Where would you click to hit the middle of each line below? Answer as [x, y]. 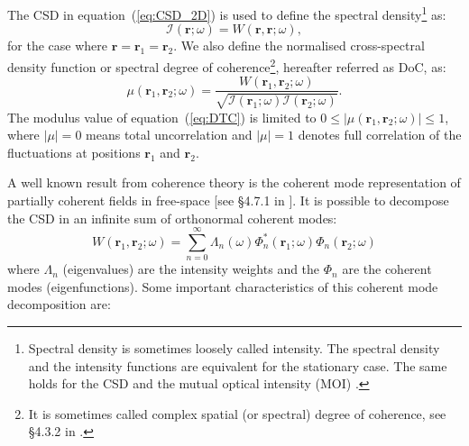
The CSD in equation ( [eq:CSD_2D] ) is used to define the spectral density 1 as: [227, 13]
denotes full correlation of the [380, 135]
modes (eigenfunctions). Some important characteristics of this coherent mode [223, 286]
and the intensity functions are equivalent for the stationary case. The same [238, 365]
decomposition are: [59, 304]
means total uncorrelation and [169, 135]
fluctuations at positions [74, 152]
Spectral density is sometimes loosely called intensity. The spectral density [234, 348]
